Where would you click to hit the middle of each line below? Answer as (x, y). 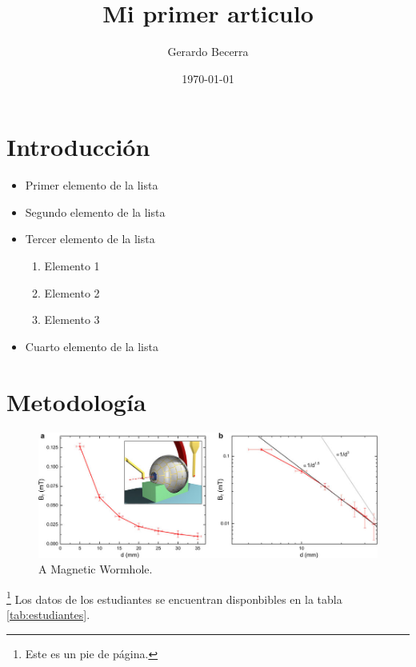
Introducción (78, 147)
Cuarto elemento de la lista (92, 346)
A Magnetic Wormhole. (96, 569)
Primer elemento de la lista (92, 185)
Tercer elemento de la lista (90, 239)
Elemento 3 (72, 320)
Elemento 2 (72, 292)
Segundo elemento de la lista (95, 212)
